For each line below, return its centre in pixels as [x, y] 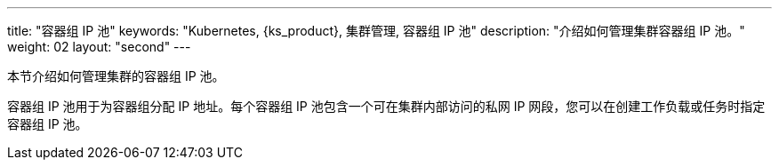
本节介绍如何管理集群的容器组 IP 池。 [116, 76]
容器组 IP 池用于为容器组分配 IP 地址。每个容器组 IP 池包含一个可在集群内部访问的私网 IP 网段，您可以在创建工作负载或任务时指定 [386, 106]
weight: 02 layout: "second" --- [99, 47]
